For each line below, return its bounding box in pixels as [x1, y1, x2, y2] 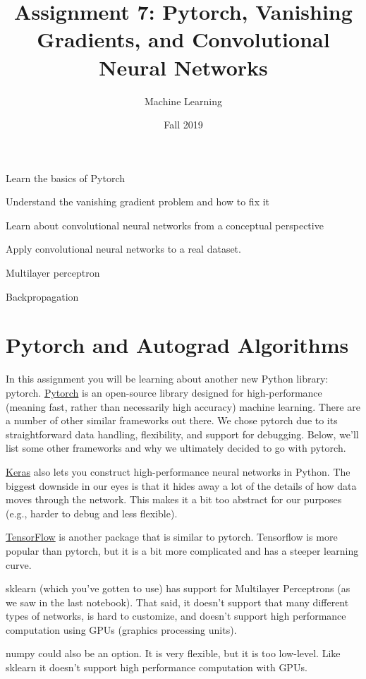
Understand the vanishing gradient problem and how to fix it [6, 194, 270, 209]
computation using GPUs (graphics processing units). [6, 622, 237, 637]
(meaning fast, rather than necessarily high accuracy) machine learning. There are [6, 399, 360, 414]
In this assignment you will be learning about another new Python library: [6, 371, 329, 386]
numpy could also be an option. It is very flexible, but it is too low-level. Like [6, 646, 341, 661]
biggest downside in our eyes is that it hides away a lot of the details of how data [6, 478, 357, 493]
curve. [6, 557, 32, 572]
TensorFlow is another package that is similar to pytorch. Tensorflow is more [6, 529, 338, 544]
